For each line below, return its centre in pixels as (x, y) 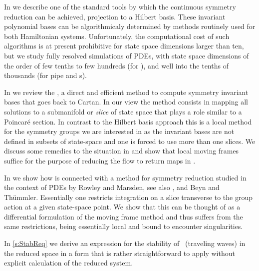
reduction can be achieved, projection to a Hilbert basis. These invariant (115, 16)
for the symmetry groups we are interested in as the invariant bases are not (119, 131)
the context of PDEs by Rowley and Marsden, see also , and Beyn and (112, 187)
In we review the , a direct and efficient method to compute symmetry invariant (126, 92)
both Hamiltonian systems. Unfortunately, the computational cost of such (117, 36)
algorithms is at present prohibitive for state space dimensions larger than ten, (124, 46)
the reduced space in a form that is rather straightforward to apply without (120, 253)
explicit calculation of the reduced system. (69, 263)
